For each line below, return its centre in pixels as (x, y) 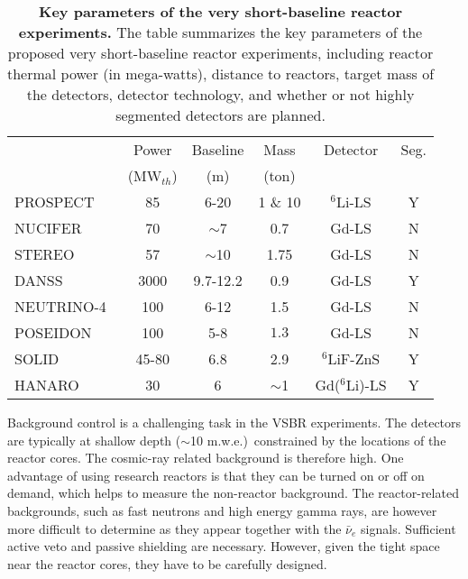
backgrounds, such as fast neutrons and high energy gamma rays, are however (222, 510)
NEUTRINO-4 (60, 306)
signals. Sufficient (408, 528)
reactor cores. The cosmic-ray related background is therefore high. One (206, 458)
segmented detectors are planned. (220, 115)
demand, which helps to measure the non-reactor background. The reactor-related (233, 493)
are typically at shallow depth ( (94, 440)
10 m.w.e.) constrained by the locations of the (318, 440)
